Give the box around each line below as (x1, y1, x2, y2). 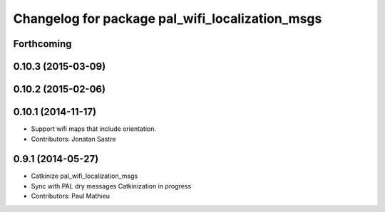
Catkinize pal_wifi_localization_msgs (31, 171, 138, 181)
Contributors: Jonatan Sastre (31, 134, 116, 143)
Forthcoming (13, 38, 72, 50)
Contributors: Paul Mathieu (31, 192, 111, 201)
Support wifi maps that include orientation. (31, 124, 157, 133)
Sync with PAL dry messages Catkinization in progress (31, 181, 192, 190)
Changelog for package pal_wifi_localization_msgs (13, 11, 322, 26)
